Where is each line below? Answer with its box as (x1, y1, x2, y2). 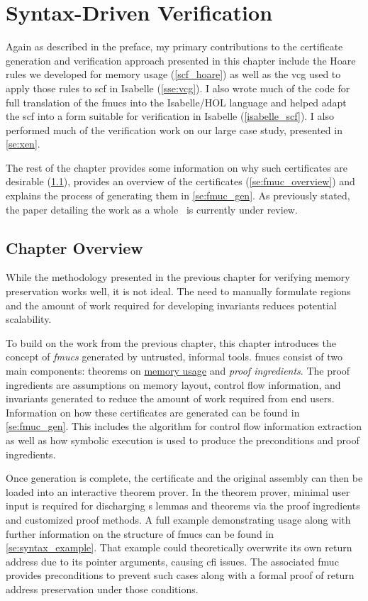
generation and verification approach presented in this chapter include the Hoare (6, 53, 356, 67)
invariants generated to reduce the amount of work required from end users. (6, 391, 335, 406)
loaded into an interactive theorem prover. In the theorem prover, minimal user (6, 484, 350, 499)
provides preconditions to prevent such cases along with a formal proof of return (6, 568, 355, 583)
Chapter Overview (6, 236, 143, 258)
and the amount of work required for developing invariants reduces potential (6, 297, 337, 312)
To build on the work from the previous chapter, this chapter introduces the (6, 335, 336, 350)
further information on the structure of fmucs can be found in (6, 526, 274, 541)
